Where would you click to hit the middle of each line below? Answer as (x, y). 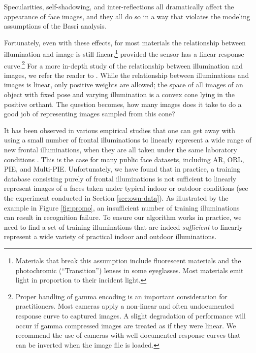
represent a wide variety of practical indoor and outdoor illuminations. (110, 236)
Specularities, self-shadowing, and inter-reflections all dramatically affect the (119, 6)
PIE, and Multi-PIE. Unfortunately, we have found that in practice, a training (122, 169)
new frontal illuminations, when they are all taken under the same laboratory (121, 150)
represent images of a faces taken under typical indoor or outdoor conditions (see (126, 188)
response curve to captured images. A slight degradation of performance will (131, 315)
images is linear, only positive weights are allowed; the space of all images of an (124, 85)
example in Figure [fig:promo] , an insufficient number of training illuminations (122, 207)
